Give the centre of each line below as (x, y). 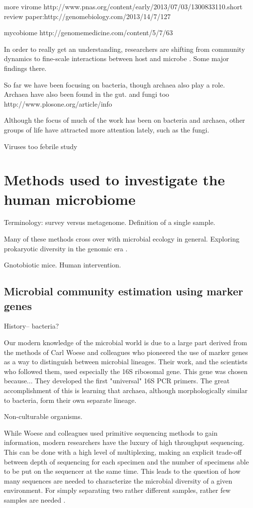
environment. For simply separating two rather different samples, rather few (117, 490)
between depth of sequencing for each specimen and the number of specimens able (126, 461)
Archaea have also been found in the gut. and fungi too (87, 94)
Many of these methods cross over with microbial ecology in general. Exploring (122, 239)
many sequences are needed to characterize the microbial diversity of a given (118, 480)
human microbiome (70, 199)
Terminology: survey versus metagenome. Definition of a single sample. (110, 222)
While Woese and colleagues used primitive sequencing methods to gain (111, 432)
